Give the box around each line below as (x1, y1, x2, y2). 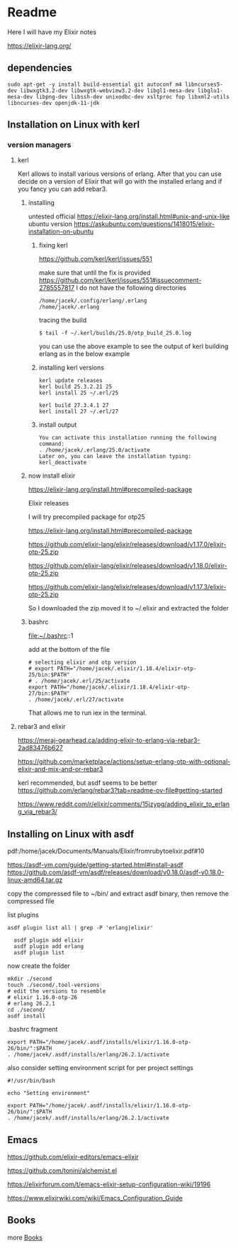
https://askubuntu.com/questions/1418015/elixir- (74, 220, 215, 228)
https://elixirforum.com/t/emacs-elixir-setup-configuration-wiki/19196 (7, 1180, 211, 1188)
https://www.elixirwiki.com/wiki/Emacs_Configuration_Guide (7, 1194, 183, 1203)
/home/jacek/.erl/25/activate (41, 678, 130, 685)
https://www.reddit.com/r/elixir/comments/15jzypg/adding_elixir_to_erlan (17, 800, 230, 808)
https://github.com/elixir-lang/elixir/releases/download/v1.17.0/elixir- (28, 540, 227, 549)
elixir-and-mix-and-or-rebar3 (17, 765, 103, 774)
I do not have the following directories (76, 284, 186, 292)
